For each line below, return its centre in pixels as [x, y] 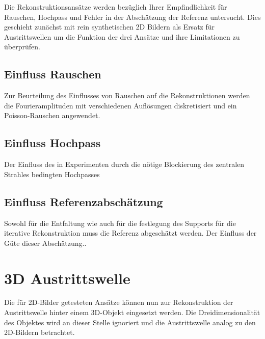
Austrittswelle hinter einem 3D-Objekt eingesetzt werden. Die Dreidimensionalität [132, 312]
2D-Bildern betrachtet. [39, 332]
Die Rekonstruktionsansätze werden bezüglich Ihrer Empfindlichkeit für [116, 7]
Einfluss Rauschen [53, 74]
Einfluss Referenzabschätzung [84, 201]
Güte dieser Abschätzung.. [45, 243]
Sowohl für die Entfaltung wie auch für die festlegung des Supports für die [120, 223]
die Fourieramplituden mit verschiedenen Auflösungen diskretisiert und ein [121, 105]
